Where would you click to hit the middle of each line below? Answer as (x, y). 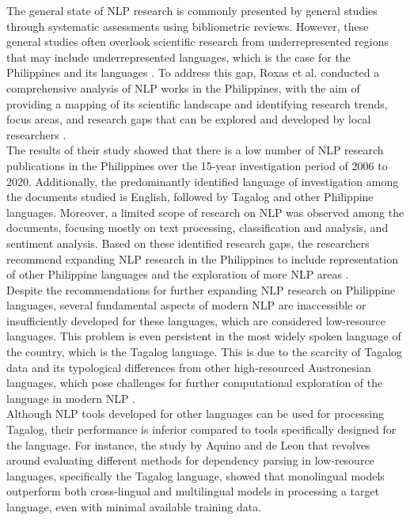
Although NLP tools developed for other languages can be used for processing (195, 414)
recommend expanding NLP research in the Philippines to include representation (202, 258)
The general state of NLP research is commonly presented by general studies (192, 10)
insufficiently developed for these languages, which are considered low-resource (196, 320)
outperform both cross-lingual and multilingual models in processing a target (193, 491)
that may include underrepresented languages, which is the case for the (178, 57)
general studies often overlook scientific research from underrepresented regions (198, 42)
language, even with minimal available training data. (134, 507)
